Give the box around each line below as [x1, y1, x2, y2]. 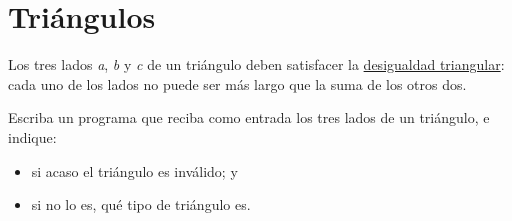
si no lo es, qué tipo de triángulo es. [31, 194, 251, 215]
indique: [8, 126, 57, 147]
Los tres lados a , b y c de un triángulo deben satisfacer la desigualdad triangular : [8, 54, 505, 75]
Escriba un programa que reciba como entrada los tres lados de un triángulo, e [8, 107, 490, 128]
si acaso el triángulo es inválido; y [31, 160, 238, 181]
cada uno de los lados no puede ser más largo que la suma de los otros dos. [8, 73, 467, 94]
